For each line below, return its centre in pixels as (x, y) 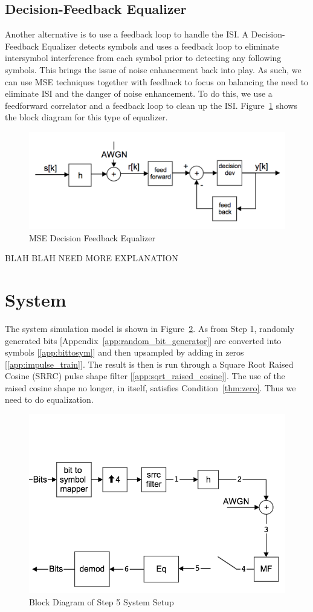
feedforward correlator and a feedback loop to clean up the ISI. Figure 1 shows (151, 105)
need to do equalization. (49, 399)
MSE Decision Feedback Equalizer (92, 237)
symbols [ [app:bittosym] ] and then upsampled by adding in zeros (124, 352)
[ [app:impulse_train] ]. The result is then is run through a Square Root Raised (149, 364)
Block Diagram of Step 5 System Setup (102, 601)
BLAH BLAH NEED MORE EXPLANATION (92, 258)
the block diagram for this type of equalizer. (86, 117)
